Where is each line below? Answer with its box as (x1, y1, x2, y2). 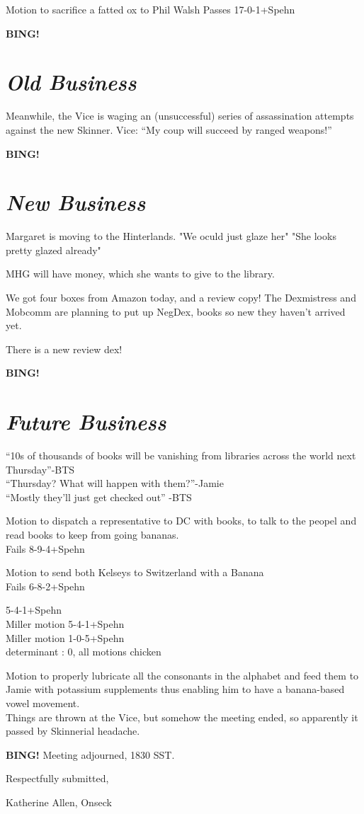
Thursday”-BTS (6, 462, 75, 476)
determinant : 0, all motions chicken (6, 644, 161, 659)
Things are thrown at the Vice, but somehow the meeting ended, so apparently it (6, 709, 358, 724)
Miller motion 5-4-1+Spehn (6, 617, 125, 631)
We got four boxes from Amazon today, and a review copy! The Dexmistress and (6, 290, 356, 304)
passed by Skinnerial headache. (6, 723, 140, 738)
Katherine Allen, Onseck (6, 794, 112, 809)
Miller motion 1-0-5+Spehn (6, 630, 125, 645)
